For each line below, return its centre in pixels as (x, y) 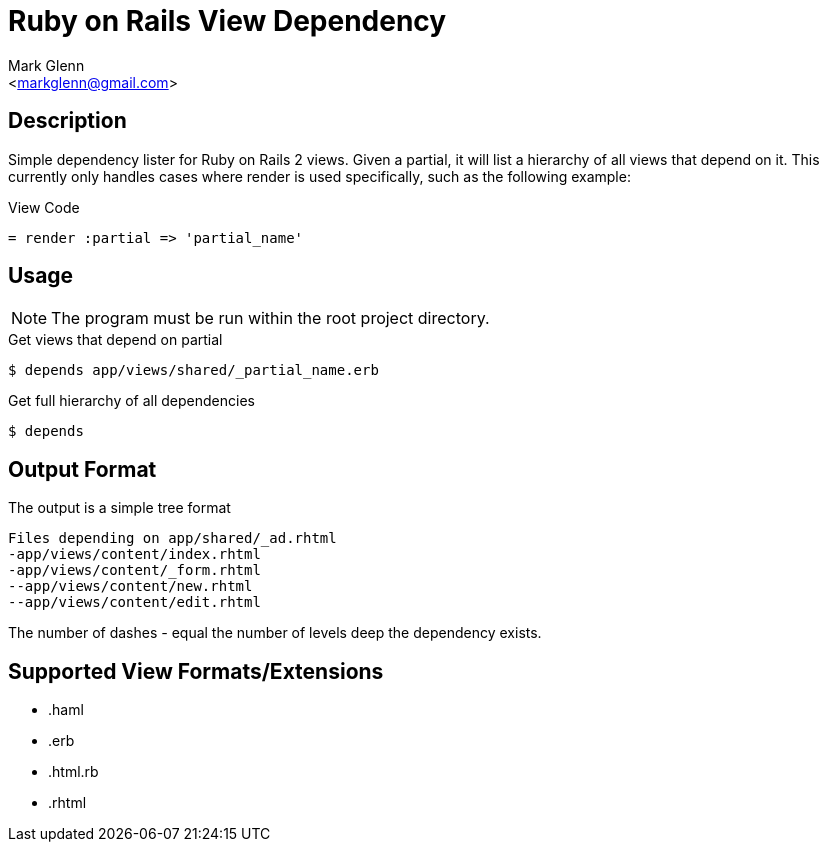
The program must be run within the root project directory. (270, 318)
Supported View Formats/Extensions (196, 671)
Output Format (82, 469)
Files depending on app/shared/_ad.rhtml (172, 538)
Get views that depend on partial (115, 340)
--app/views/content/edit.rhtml (134, 602)
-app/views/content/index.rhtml (134, 554)
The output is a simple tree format (119, 508)
